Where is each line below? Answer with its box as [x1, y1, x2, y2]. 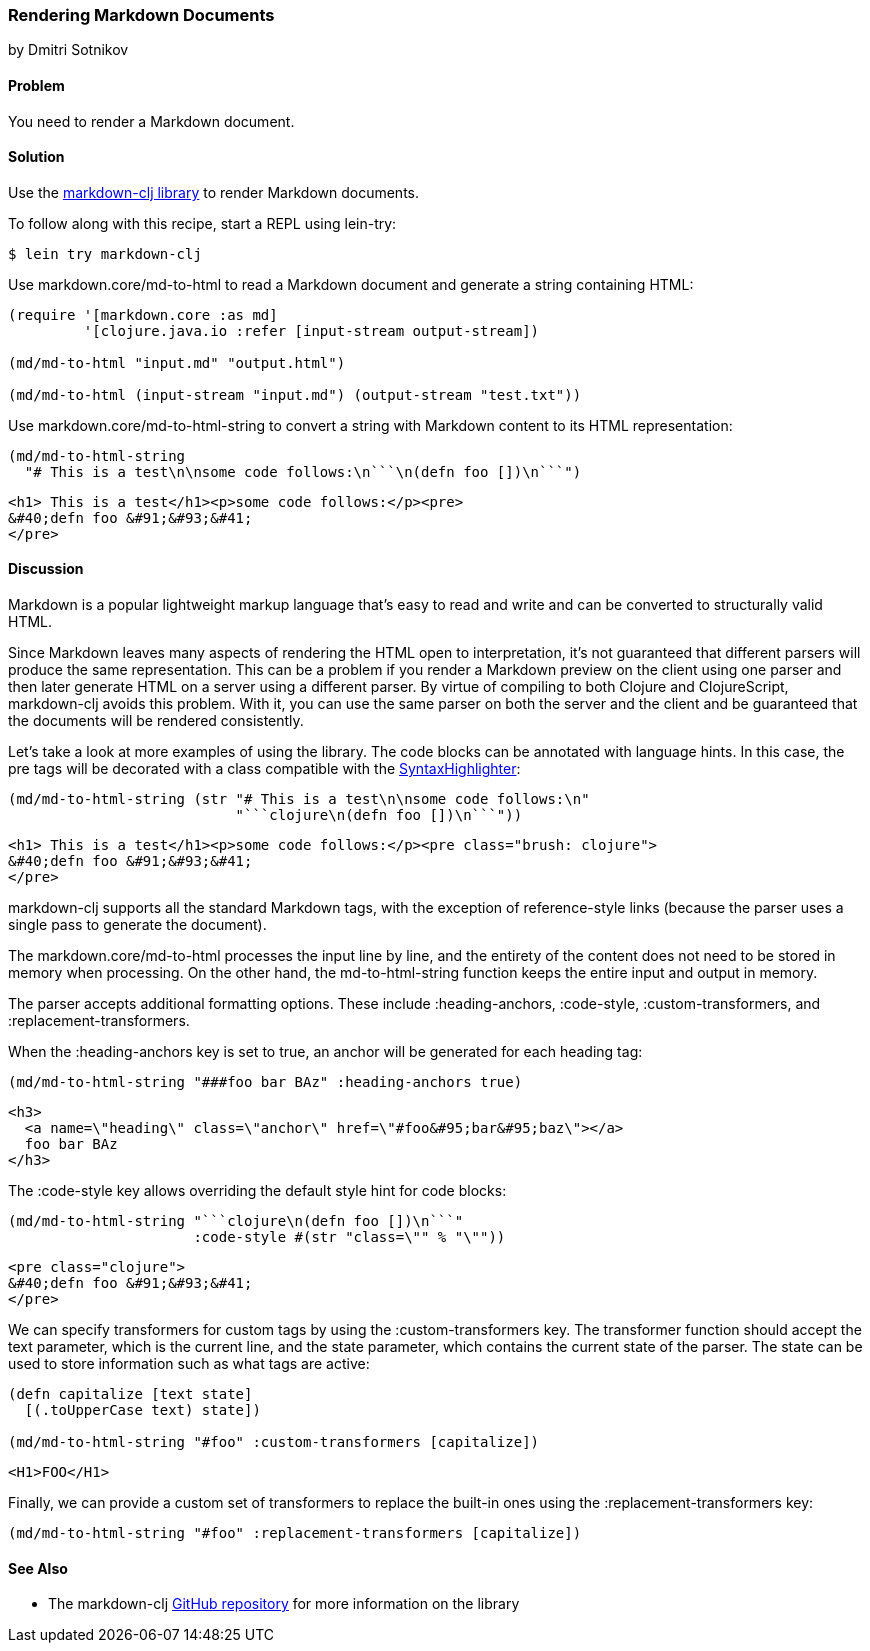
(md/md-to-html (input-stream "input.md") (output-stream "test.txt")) [8, 386, 582, 403]
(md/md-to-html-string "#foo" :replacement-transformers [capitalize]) [8, 1525, 582, 1542]
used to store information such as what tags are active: [8, 1355, 370, 1373]
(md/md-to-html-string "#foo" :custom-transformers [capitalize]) [8, 1434, 540, 1451]
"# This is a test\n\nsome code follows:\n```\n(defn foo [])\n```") [24, 463, 582, 480]
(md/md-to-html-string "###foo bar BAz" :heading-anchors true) [8, 1074, 523, 1091]
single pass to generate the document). [8, 916, 267, 934]
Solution [8, 148, 65, 166]
